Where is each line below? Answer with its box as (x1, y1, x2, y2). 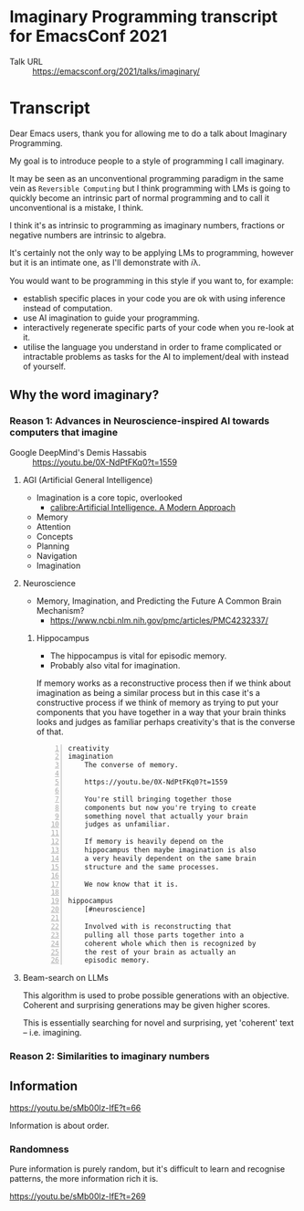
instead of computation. (22, 302, 113, 313)
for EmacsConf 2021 (9, 26, 168, 47)
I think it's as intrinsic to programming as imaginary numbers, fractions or (9, 219, 285, 230)
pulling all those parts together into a (84, 930, 245, 940)
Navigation (36, 550, 78, 561)
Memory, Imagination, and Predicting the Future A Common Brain (36, 595, 282, 606)
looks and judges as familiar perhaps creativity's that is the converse (36, 716, 296, 727)
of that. (36, 726, 64, 737)
